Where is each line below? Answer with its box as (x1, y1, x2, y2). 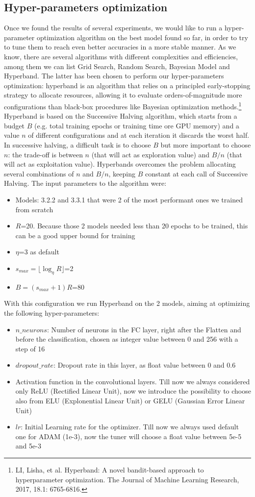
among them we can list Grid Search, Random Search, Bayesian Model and (4, 61, 230, 71)
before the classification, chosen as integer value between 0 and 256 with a (15, 334, 238, 344)
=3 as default (19, 247, 59, 257)
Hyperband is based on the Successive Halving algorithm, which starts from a (4, 111, 237, 121)
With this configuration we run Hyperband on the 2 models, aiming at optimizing (4, 298, 250, 308)
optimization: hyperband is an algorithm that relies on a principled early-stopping (4, 80, 251, 90)
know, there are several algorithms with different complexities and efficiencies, (4, 51, 238, 61)
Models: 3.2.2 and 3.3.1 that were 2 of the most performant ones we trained (15, 194, 243, 204)
